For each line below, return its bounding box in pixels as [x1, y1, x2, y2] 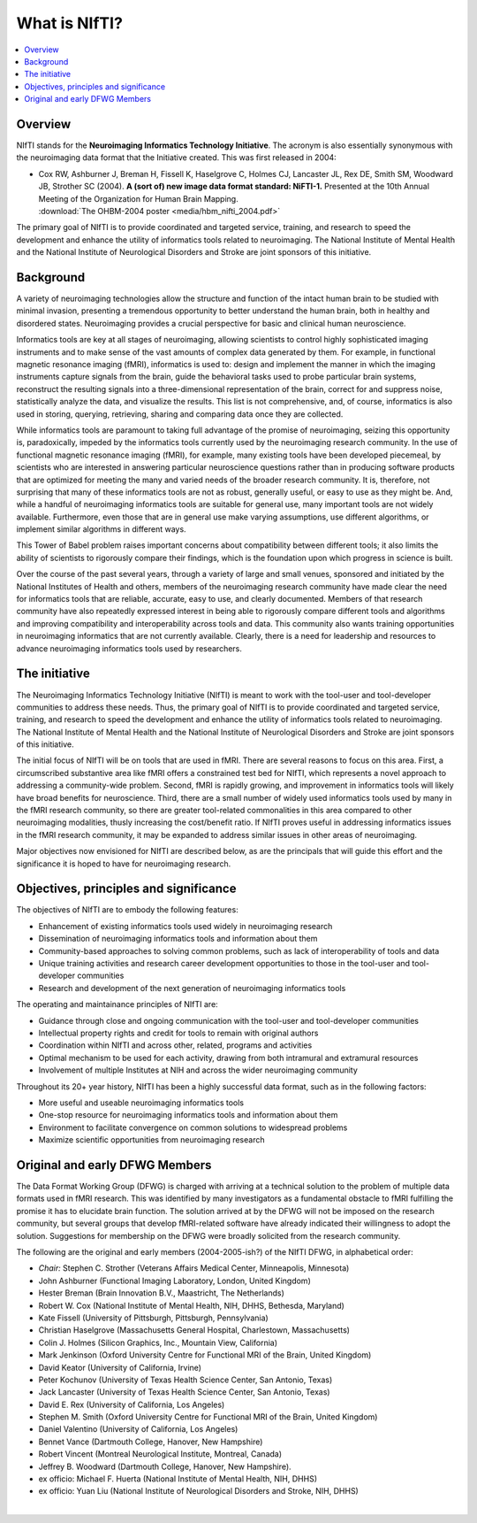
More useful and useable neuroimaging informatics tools [38, 1097, 245, 1108]
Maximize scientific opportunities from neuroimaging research [38, 1135, 265, 1145]
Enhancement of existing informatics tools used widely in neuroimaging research [38, 920, 333, 931]
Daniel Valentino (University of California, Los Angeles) [38, 1424, 238, 1435]
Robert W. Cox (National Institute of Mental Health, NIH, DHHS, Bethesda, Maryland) [38, 1300, 344, 1311]
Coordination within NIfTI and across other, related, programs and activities [38, 1040, 313, 1050]
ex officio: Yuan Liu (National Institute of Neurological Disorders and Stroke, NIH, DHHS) [38, 1486, 360, 1496]
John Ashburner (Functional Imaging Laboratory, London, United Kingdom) [38, 1275, 311, 1286]
